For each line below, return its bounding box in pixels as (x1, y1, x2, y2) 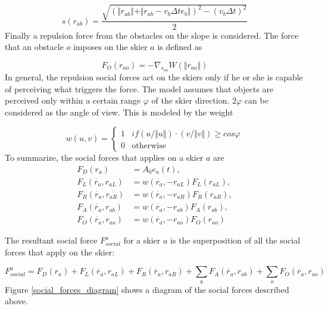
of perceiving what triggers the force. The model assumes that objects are (5, 82, 274, 95)
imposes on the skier (73, 40, 148, 53)
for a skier (123, 234, 161, 246)
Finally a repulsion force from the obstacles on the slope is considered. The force (5, 29, 299, 41)
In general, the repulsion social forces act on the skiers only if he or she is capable (5, 70, 303, 83)
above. (5, 295, 28, 307)
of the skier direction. (151, 94, 230, 107)
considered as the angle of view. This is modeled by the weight (5, 105, 233, 118)
